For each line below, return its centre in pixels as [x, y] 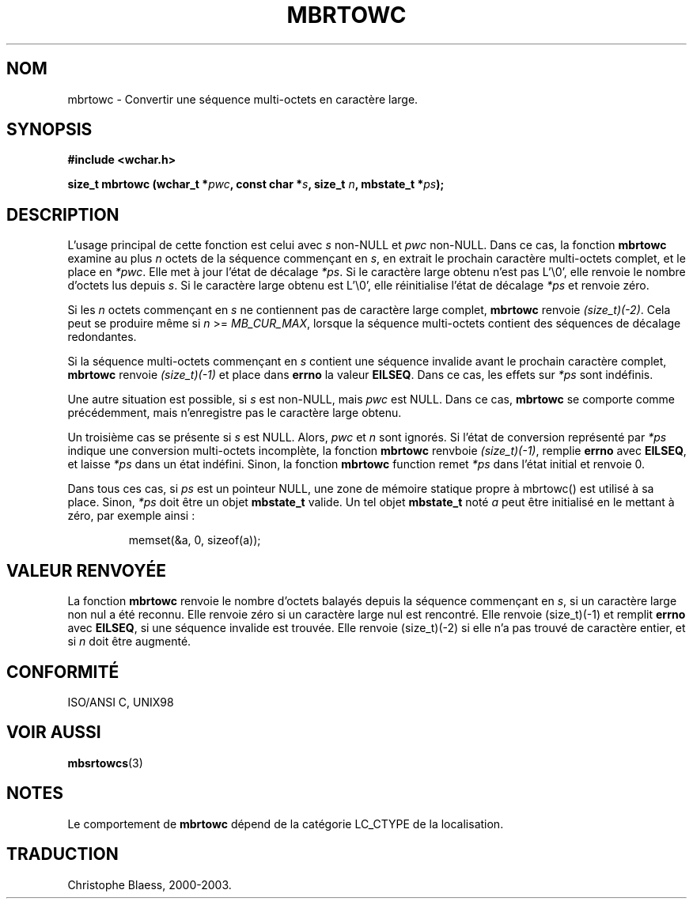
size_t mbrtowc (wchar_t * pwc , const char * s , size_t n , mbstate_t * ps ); [256, 184]
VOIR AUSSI [54, 733]
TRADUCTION [62, 854]
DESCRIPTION [63, 214]
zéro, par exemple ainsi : [131, 516]
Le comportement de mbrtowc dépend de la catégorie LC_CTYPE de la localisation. [286, 824]
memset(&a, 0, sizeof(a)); [195, 540]
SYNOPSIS [49, 130]
